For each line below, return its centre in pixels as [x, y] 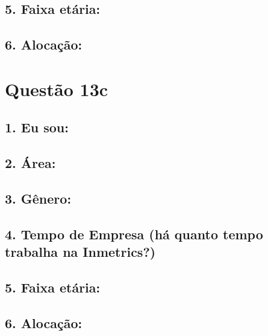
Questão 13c [57, 89]
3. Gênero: [38, 198]
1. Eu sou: [37, 127]
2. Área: [30, 163]
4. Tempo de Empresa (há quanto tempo [134, 234]
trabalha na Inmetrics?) [80, 252]
